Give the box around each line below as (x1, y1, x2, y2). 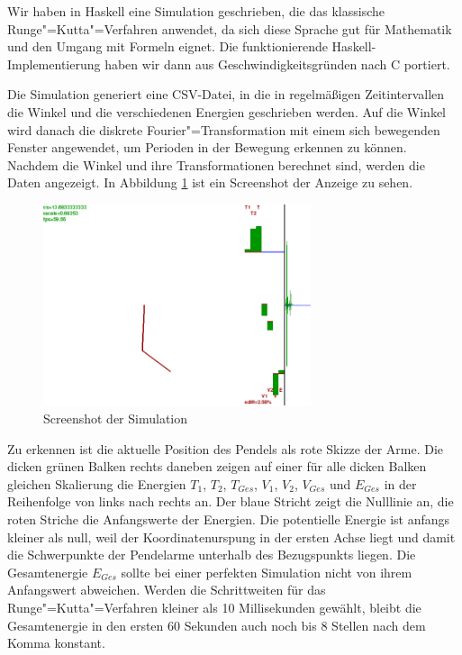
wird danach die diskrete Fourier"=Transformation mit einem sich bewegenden (7, 120, 440, 139)
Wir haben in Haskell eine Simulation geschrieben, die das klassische (7, 2, 385, 20)
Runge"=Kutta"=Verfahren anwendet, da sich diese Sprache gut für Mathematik (7, 19, 452, 38)
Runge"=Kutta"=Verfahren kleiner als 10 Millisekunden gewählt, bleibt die (7, 597, 421, 616)
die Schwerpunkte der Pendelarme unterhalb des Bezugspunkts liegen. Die (7, 545, 416, 564)
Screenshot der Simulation (43, 409, 188, 428)
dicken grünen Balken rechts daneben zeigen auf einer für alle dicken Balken (7, 457, 427, 476)
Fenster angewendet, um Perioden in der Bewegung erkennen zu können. (7, 138, 407, 157)
